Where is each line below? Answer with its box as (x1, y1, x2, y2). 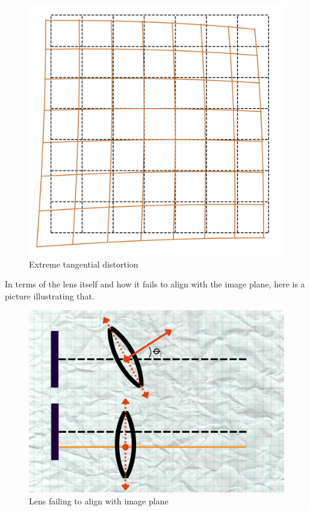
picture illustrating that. (5, 289, 95, 302)
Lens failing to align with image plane (29, 494, 169, 507)
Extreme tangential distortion (29, 257, 138, 270)
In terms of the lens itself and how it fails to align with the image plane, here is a (5, 278, 305, 290)
